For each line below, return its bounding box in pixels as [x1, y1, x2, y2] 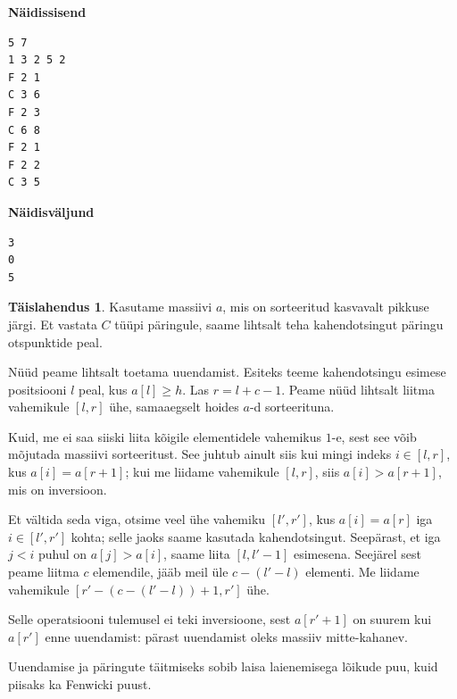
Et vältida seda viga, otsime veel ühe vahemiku [8, 510, 266, 528]
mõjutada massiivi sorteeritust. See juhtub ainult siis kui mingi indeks [8, 445, 392, 463]
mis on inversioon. [8, 479, 107, 498]
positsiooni [8, 379, 67, 398]
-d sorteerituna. [249, 397, 335, 416]
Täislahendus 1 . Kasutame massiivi [8, 297, 212, 316]
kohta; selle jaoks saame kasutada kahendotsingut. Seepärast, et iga [71, 527, 441, 545]
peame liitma [8, 562, 79, 581]
